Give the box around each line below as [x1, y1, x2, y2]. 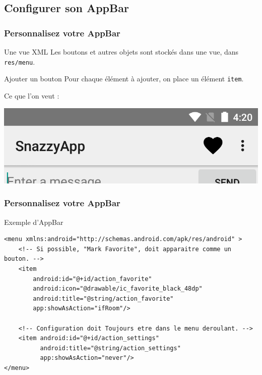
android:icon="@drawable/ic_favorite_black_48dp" [33, 285, 203, 293]
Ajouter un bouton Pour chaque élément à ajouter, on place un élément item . [4, 73, 244, 84]
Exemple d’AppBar [4, 216, 63, 227]
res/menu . [4, 56, 35, 67]
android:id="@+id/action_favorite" [33, 275, 152, 283]
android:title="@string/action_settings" [40, 344, 181, 352]
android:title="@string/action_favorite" [33, 295, 174, 302]
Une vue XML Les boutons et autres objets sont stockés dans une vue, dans [4, 46, 239, 57]
